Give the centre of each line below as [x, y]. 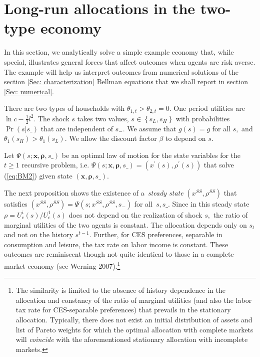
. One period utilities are [207, 108]
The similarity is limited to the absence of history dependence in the [120, 290]
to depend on [186, 138]
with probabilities [203, 118]
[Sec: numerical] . [29, 91]
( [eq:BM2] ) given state [38, 176]
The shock [53, 118]
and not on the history [39, 234]
